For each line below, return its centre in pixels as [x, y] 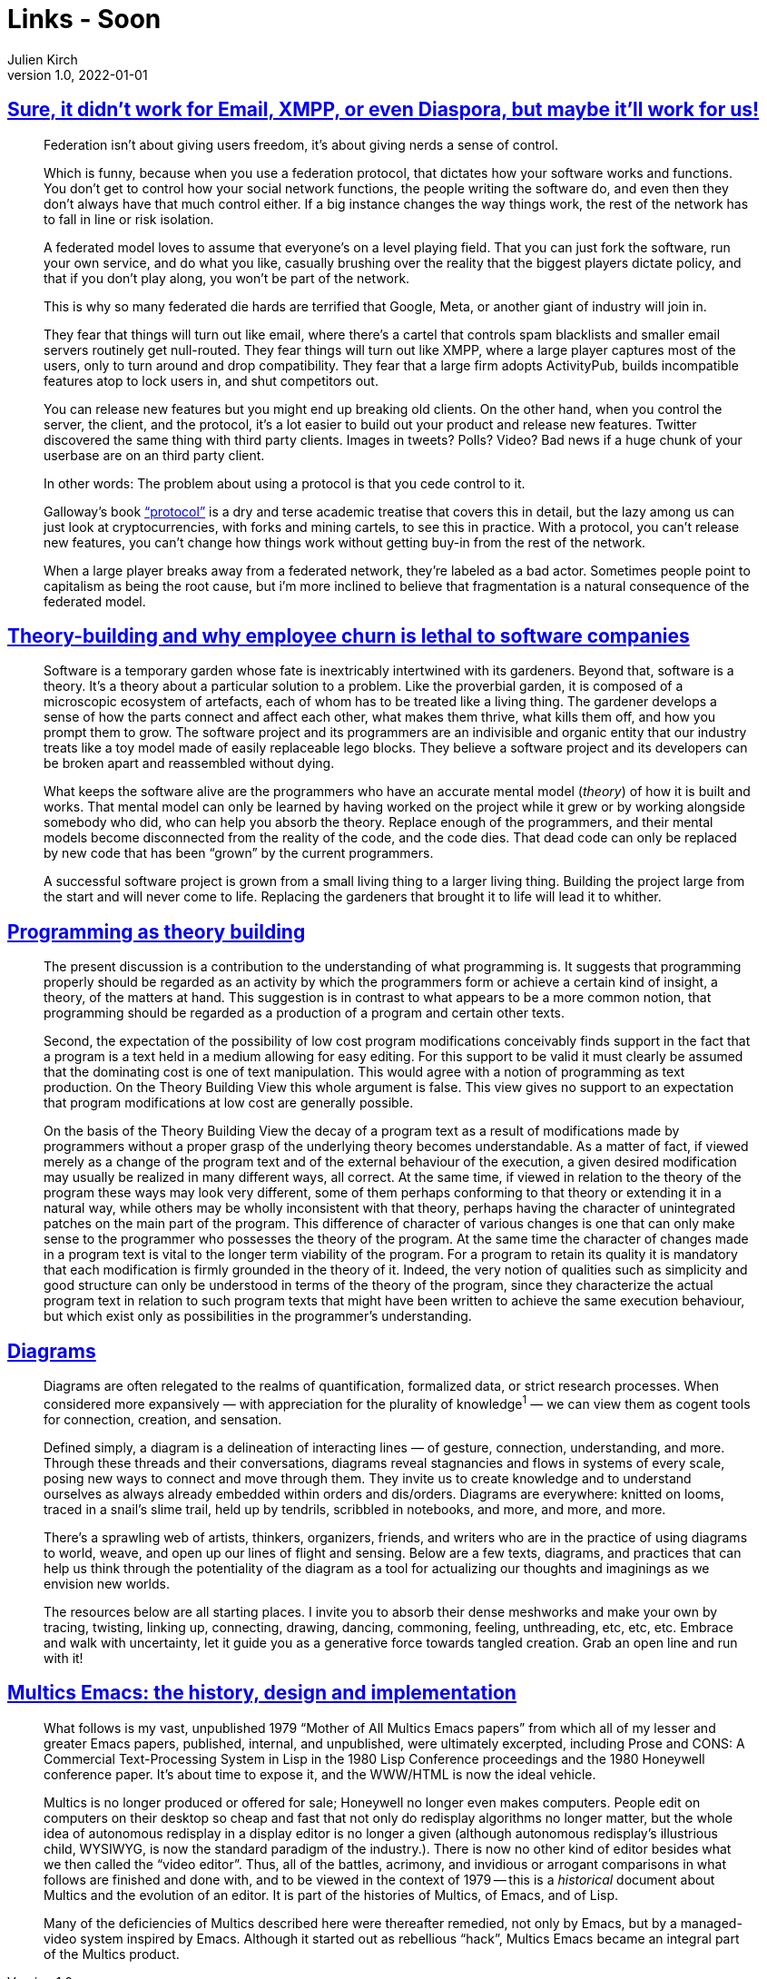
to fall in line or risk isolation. [129, 219]
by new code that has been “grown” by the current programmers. [239, 853]
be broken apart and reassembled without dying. [189, 763]
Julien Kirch [43, 59]
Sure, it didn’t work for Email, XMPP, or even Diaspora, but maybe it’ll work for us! [383, 110]
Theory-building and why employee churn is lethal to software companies [349, 636]
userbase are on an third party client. [154, 455]
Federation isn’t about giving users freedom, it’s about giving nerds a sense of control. [301, 144]
